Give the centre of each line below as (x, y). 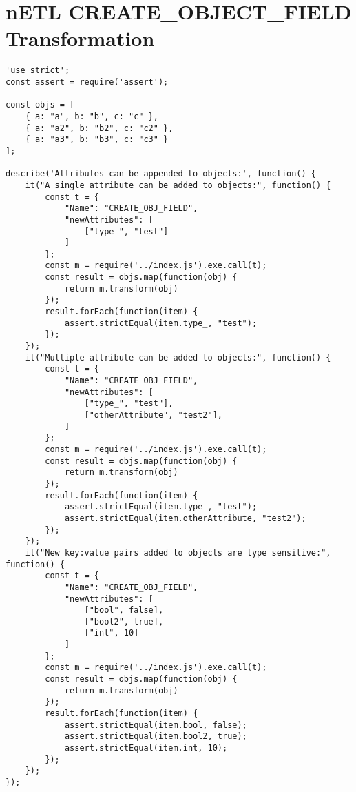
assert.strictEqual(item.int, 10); (146, 748)
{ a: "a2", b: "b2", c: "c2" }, (99, 128)
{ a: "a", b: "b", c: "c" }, (92, 116)
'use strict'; (38, 71)
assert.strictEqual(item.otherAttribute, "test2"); (185, 518)
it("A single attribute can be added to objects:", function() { (178, 185)
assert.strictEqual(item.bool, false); (156, 725)
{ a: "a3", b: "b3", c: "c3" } (97, 140)
